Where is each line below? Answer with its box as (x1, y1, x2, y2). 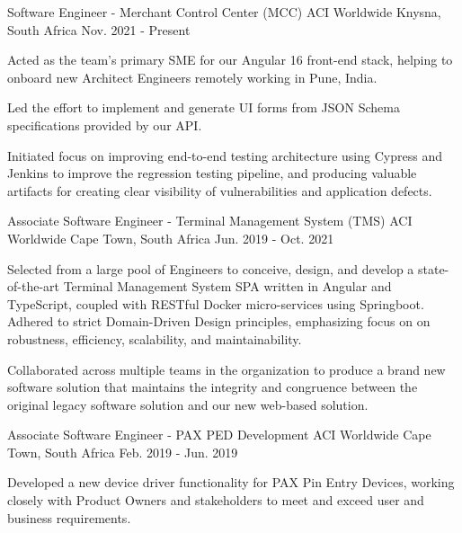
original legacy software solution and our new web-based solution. (7, 395, 369, 413)
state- (418, 259, 449, 278)
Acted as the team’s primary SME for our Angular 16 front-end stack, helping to (7, 50, 453, 69)
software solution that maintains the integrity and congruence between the (7, 378, 418, 396)
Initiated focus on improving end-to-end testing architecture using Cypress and (7, 146, 442, 164)
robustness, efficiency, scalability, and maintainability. (7, 329, 302, 348)
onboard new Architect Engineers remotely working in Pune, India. (7, 67, 378, 86)
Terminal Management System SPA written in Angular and (63, 277, 392, 296)
